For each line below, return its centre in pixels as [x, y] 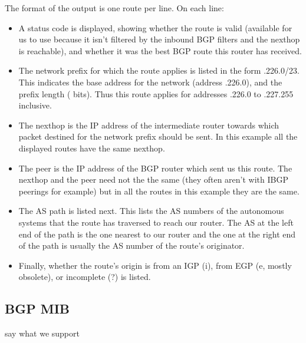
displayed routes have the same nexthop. [92, 148]
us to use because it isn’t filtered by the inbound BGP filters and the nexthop [159, 39]
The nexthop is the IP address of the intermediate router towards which [149, 125]
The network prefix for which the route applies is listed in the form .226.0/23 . [159, 70]
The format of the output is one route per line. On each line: [114, 8]
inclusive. [35, 105]
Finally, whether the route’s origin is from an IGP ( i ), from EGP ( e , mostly [155, 265]
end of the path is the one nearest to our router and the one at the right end [157, 234]
